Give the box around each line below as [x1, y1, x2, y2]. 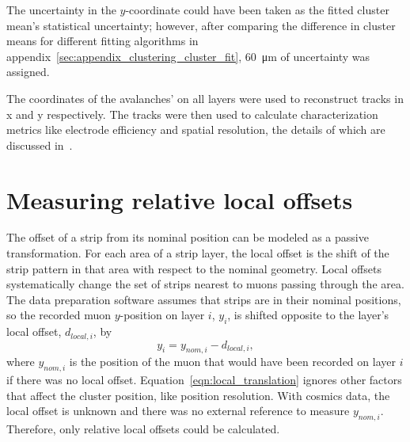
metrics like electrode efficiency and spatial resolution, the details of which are [6, 121, 385, 138]
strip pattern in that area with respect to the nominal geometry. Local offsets [6, 260, 382, 276]
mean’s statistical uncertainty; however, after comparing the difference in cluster [6, 17, 396, 33]
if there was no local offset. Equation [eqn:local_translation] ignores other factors [6, 372, 402, 388]
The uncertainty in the [6, 2, 116, 17]
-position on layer [120, 307, 205, 323]
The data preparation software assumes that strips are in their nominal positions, [6, 291, 401, 307]
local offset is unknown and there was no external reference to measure [6, 402, 350, 419]
